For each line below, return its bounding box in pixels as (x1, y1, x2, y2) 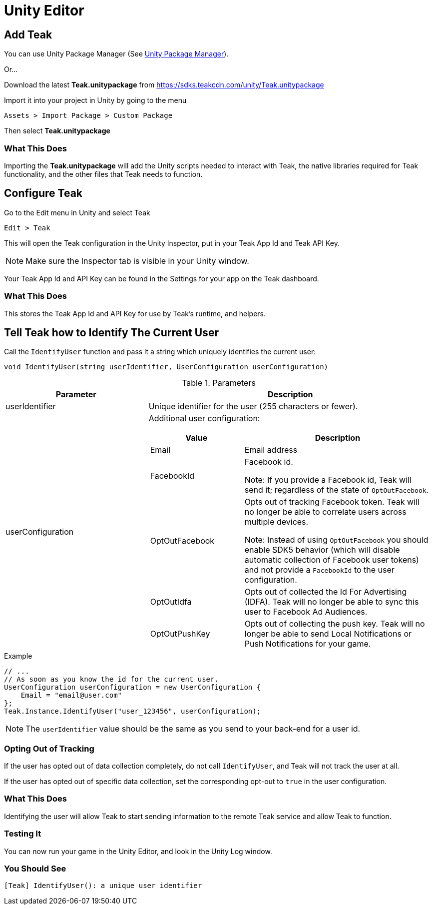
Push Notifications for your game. (244, 639, 371, 649)
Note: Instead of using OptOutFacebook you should (244, 535, 429, 545)
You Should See (4, 863, 66, 874)
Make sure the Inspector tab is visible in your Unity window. (25, 255, 249, 266)
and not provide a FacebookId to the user (244, 565, 395, 575)
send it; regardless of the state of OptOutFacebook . (244, 485, 429, 495)
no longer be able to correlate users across (244, 507, 407, 517)
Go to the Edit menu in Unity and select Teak (4, 208, 150, 217)
